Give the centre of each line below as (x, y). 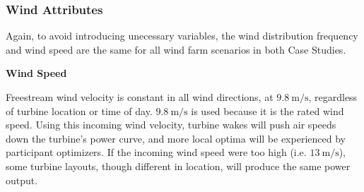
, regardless (333, 97)
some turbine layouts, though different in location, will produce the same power (178, 166)
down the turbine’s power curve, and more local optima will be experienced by (176, 138)
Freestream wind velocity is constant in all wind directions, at (140, 97)
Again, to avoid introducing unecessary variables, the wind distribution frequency (182, 36)
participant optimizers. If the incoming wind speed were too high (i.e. (156, 152)
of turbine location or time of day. (79, 110)
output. (22, 180)
